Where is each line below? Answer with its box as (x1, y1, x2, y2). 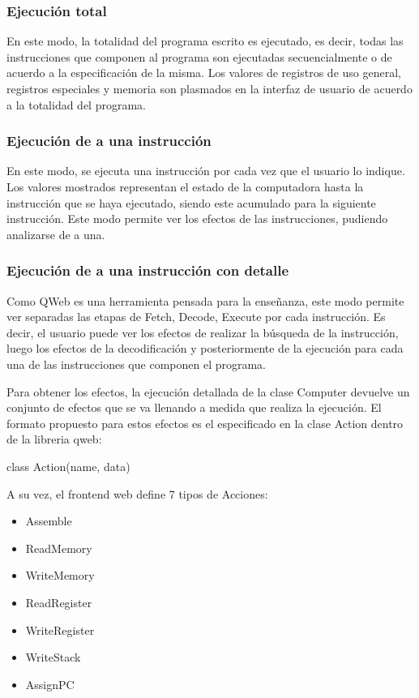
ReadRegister (25, 593, 92, 610)
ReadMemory (25, 539, 92, 556)
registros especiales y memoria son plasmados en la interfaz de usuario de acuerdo (6, 80, 413, 96)
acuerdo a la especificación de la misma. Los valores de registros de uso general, (6, 64, 401, 81)
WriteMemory (25, 567, 95, 584)
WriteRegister (25, 621, 95, 638)
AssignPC (25, 675, 75, 692)
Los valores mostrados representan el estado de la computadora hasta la (6, 178, 364, 195)
